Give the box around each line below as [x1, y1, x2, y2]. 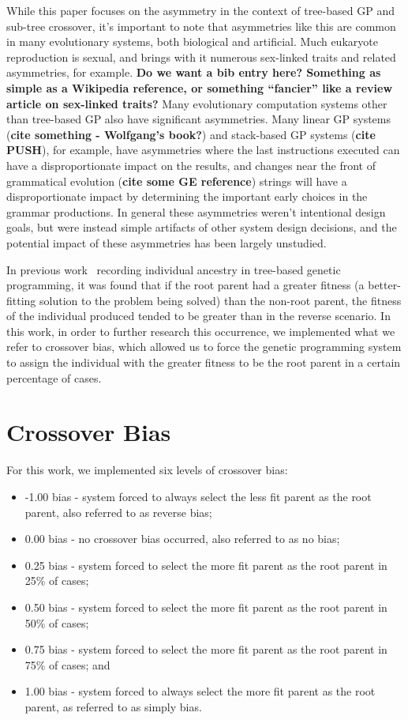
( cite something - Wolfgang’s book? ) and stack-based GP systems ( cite [6, 126, 376, 142]
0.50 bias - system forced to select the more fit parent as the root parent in [24, 598, 387, 615]
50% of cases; [24, 614, 89, 631]
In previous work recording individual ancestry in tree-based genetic [6, 261, 341, 277]
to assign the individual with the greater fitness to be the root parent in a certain [6, 354, 401, 371]
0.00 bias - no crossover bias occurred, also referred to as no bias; [24, 530, 340, 547]
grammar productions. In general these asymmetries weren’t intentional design [6, 203, 386, 220]
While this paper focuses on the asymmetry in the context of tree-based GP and [6, 2, 395, 18]
